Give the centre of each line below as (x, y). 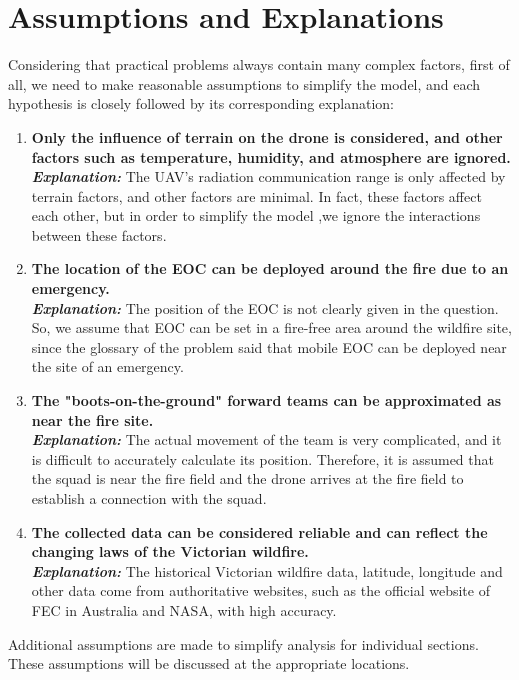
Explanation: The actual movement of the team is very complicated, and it (266, 439)
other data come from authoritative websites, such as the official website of (260, 590)
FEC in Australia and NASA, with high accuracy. (184, 609)
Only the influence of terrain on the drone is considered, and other (267, 136)
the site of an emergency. (107, 366)
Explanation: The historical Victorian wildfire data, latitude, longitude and (267, 570)
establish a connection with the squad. (149, 498)
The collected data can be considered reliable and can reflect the (259, 531)
